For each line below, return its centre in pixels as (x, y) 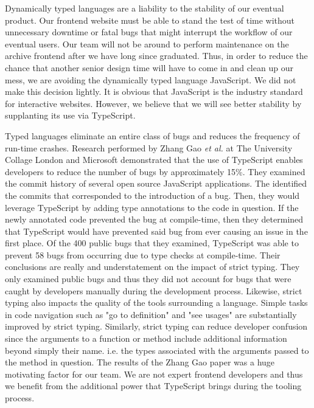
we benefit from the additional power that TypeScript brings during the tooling (153, 386)
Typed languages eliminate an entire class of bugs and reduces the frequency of (152, 135)
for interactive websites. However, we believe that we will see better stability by (153, 103)
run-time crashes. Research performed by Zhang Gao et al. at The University (149, 147)
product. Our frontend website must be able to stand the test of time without (150, 20)
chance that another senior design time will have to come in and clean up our (149, 67)
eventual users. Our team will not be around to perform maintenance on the (147, 43)
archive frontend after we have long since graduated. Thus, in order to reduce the (156, 56)
